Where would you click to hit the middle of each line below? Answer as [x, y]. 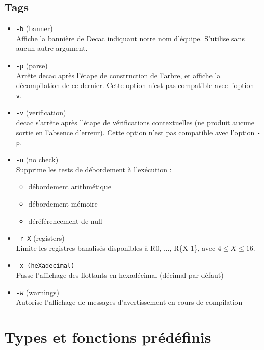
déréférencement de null [65, 221]
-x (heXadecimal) [45, 266]
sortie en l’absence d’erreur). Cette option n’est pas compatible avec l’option [135, 132]
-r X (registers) [40, 238]
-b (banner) [34, 28]
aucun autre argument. [52, 48]
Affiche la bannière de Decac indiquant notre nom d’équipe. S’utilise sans [130, 38]
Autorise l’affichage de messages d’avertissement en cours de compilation [129, 302]
